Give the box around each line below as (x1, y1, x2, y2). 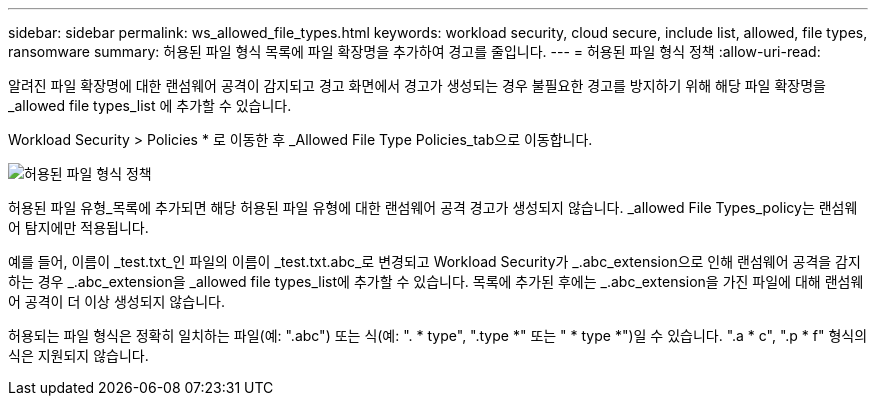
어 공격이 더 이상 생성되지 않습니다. (8, 293, 225, 310)
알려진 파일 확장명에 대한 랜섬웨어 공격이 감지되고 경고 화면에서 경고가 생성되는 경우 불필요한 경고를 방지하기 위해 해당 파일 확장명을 (8, 77, 826, 94)
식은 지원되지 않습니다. (8, 347, 149, 364)
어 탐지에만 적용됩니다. (8, 219, 149, 236)
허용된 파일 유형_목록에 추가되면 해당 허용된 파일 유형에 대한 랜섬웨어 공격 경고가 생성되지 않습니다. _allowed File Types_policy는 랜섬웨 (8, 199, 858, 216)
